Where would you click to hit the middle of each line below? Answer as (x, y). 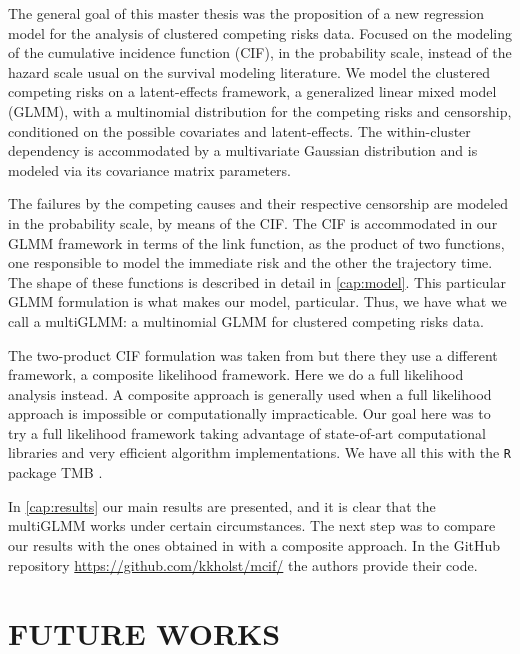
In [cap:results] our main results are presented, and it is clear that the (222, 505)
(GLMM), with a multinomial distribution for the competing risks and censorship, (260, 110)
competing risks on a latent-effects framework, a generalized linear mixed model (252, 91)
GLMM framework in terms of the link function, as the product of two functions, (256, 242)
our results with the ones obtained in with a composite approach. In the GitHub (254, 544)
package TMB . (55, 472)
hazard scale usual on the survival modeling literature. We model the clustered (249, 71)
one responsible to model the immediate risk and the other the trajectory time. (250, 262)
